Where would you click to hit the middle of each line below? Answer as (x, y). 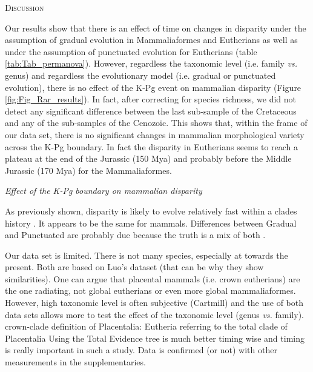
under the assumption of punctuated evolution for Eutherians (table (131, 51)
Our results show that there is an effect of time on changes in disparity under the (156, 28)
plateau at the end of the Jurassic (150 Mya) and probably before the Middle (148, 158)
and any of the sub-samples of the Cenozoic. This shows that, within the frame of (156, 123)
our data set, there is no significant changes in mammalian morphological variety (155, 134)
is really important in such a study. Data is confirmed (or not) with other (141, 350)
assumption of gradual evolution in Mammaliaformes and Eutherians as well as (151, 40)
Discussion (25, 7)
